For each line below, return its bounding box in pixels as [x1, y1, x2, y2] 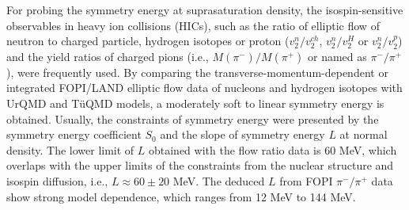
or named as [307, 48, 367, 64]
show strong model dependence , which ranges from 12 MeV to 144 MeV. [6, 188, 356, 204]
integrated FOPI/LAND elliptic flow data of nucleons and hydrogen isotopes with [6, 79, 403, 96]
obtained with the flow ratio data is [148, 141, 321, 158]
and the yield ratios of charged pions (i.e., [6, 48, 209, 64]
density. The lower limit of [6, 141, 134, 158]
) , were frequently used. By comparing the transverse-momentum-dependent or [6, 63, 388, 80]
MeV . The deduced [172, 172, 265, 189]
